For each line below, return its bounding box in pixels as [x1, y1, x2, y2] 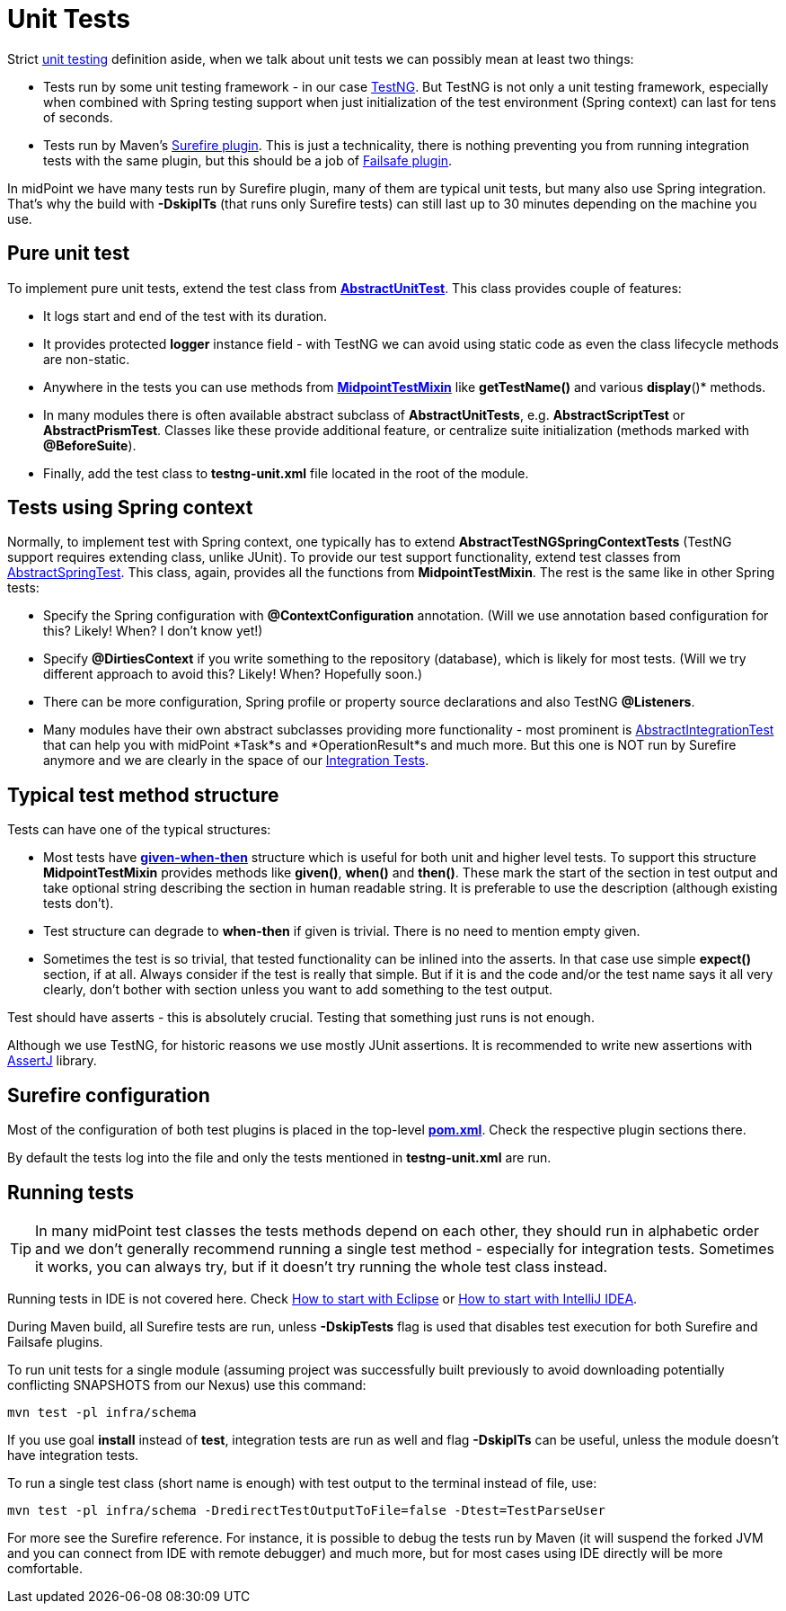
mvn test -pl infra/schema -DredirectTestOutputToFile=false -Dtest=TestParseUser [7, 1502, 605, 1518]
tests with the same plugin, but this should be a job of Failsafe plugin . [43, 152, 453, 168]
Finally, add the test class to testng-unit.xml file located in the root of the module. [43, 465, 529, 481]
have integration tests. [7, 1446, 139, 1463]
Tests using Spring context [7, 496, 253, 520]
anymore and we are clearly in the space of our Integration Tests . [43, 752, 429, 769]
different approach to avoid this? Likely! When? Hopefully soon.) [43, 666, 423, 682]
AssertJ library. [7, 1053, 97, 1069]
